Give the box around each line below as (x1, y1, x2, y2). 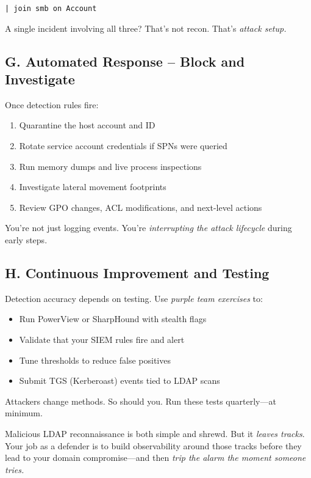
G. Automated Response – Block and (5, 51, 245, 70)
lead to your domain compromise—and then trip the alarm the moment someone (5, 451, 306, 464)
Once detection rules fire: (5, 98, 99, 111)
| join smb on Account (5, 4, 97, 13)
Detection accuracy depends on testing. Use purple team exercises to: (5, 292, 263, 304)
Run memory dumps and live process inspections (19, 160, 202, 172)
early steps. (5, 233, 48, 246)
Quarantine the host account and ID (19, 119, 155, 131)
